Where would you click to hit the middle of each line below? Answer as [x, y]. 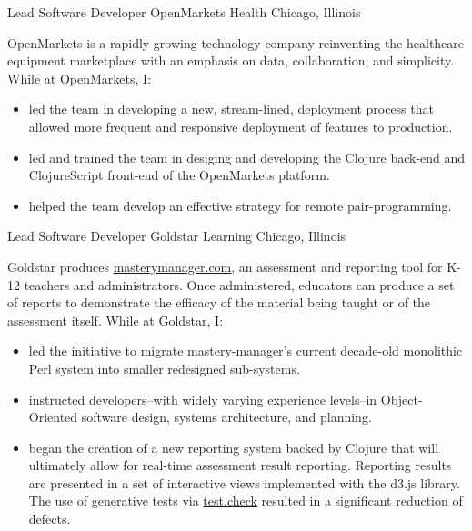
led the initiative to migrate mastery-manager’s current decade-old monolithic [246, 351]
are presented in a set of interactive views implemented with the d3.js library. [244, 482]
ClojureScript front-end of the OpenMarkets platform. [179, 175]
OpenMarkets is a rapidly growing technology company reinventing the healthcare [236, 42]
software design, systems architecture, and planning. [226, 417]
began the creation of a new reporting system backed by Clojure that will [234, 447]
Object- [402, 399]
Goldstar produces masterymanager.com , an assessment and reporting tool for [225, 266]
